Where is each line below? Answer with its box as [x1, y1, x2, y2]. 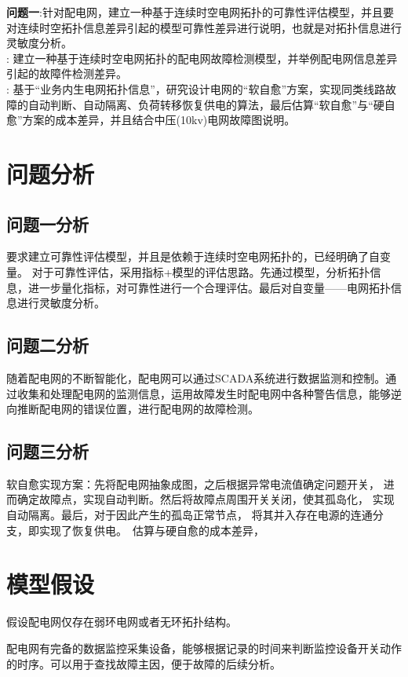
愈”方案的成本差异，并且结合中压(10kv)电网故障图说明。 [6, 112, 296, 128]
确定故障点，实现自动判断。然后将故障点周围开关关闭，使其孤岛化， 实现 [16, 491, 395, 507]
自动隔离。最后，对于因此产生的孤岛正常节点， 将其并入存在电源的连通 [6, 507, 373, 523]
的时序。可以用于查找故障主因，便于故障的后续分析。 [6, 655, 281, 672]
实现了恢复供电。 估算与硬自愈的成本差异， [38, 521, 264, 538]
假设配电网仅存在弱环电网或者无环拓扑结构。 [6, 613, 237, 630]
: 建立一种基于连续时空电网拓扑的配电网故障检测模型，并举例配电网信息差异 [6, 49, 398, 66]
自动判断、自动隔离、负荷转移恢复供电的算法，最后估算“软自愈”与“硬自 [27, 96, 395, 112]
